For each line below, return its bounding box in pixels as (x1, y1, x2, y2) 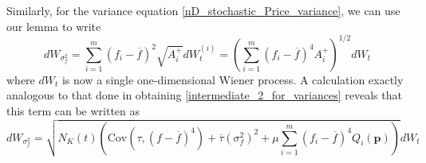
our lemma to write (6, 17, 101, 34)
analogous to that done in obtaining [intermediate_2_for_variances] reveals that (6, 87, 402, 103)
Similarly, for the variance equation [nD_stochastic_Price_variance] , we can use (6, 2, 400, 18)
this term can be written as (6, 102, 140, 118)
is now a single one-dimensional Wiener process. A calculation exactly (61, 71, 404, 87)
